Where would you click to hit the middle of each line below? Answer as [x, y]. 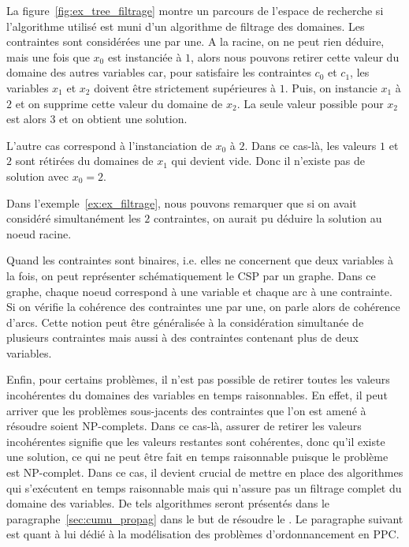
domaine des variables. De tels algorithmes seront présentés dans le [168, 503]
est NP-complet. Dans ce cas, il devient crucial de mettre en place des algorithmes [205, 472]
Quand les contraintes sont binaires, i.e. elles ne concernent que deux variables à [200, 260]
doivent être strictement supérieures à [185, 87]
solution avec [38, 176]
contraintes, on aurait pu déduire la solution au [268, 218]
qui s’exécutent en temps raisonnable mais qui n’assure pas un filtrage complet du [204, 487]
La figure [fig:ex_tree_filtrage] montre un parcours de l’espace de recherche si [195, 10]
